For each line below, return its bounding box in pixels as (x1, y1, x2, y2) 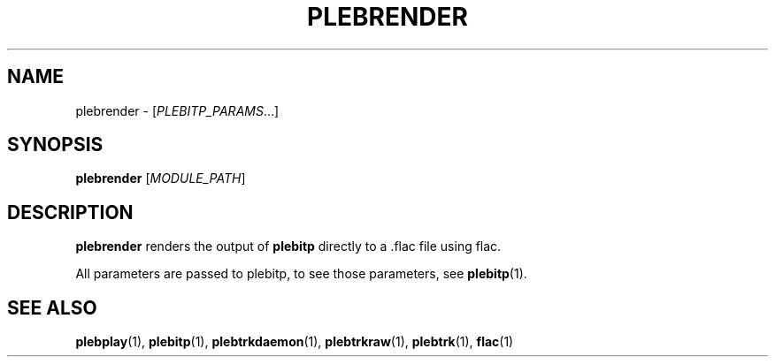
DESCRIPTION (7, 201, 134, 224)
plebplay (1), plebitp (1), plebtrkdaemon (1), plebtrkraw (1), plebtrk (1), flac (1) (75, 334, 514, 350)
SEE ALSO (7, 296, 97, 319)
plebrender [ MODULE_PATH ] (75, 171, 246, 186)
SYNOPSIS (7, 133, 104, 156)
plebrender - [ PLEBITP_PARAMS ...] (75, 102, 280, 118)
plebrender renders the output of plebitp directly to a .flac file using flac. (75, 239, 502, 254)
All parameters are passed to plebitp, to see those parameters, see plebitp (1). (75, 266, 527, 282)
